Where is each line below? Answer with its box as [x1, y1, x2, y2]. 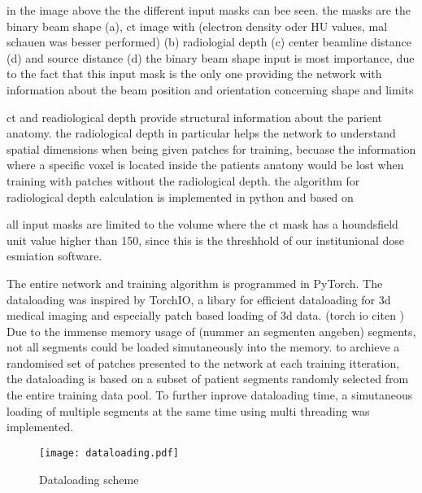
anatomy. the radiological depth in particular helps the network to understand [7, 124, 396, 142]
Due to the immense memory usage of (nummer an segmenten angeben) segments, [7, 322, 416, 339]
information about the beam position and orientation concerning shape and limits [7, 81, 414, 98]
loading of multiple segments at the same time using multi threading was [7, 402, 370, 419]
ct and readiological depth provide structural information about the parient [7, 108, 382, 125]
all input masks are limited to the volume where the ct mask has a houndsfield [7, 216, 398, 233]
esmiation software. [7, 247, 102, 264]
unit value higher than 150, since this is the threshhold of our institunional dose [7, 231, 405, 248]
